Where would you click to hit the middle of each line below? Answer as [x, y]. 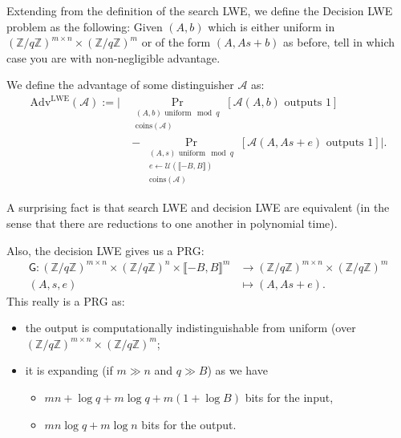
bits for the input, [289, 397]
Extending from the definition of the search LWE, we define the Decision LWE [200, 10]
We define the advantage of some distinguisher [120, 85]
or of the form [176, 42]
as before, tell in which [339, 42]
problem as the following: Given [85, 26]
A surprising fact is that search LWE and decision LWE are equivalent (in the [198, 207]
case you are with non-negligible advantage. [113, 57]
